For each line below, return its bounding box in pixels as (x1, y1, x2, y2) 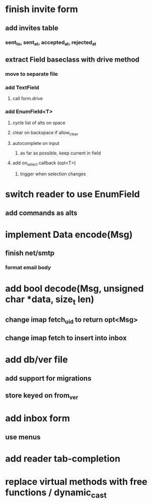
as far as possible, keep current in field (20, 150, 101, 156)
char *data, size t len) (5, 293, 95, 307)
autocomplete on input (12, 140, 59, 146)
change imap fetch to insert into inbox (5, 334, 127, 342)
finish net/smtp (5, 249, 55, 258)
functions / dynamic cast (5, 487, 107, 500)
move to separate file (5, 71, 58, 78)
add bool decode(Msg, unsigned (5, 283, 144, 294)
